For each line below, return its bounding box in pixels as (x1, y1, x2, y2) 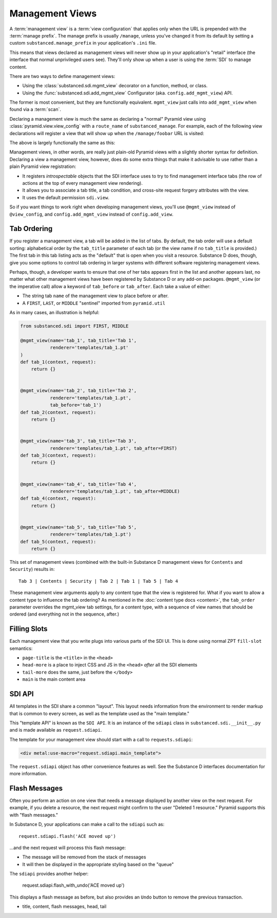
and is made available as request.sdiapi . (9, 727, 102, 733)
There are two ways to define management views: (9, 73, 115, 79)
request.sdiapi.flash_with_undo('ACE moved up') (22, 882, 125, 888)
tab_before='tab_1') (50, 402, 102, 408)
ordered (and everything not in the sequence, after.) (9, 611, 120, 617)
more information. (9, 771, 47, 777)
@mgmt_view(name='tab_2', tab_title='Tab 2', (20, 388, 137, 394)
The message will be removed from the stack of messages (22, 854, 146, 860)
